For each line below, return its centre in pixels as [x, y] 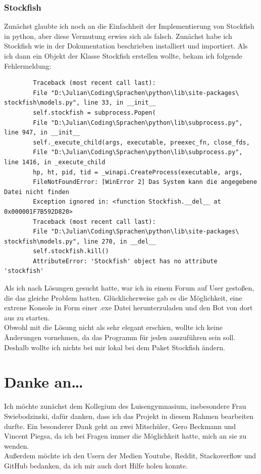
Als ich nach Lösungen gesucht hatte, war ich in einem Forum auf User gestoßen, [129, 288]
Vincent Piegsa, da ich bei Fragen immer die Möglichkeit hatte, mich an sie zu [125, 436]
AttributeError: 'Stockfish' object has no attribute [125, 261]
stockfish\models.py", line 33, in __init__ [80, 103]
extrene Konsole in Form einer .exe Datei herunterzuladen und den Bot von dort [128, 307]
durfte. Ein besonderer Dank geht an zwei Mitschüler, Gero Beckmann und [120, 426]
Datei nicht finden [37, 192]
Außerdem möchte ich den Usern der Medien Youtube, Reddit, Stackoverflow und [130, 456]
